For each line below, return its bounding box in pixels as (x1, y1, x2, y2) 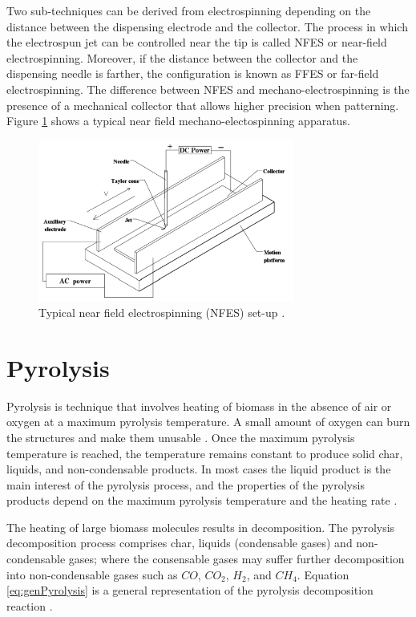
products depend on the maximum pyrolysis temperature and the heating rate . (6, 492, 398, 509)
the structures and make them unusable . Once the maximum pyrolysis (6, 428, 355, 445)
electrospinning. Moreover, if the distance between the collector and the (6, 49, 358, 66)
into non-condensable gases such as (6, 566, 178, 582)
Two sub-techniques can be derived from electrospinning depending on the (6, 2, 371, 18)
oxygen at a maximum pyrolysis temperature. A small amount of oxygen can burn (6, 413, 410, 430)
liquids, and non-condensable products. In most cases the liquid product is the (6, 461, 391, 477)
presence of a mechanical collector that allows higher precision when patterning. (6, 96, 399, 113)
